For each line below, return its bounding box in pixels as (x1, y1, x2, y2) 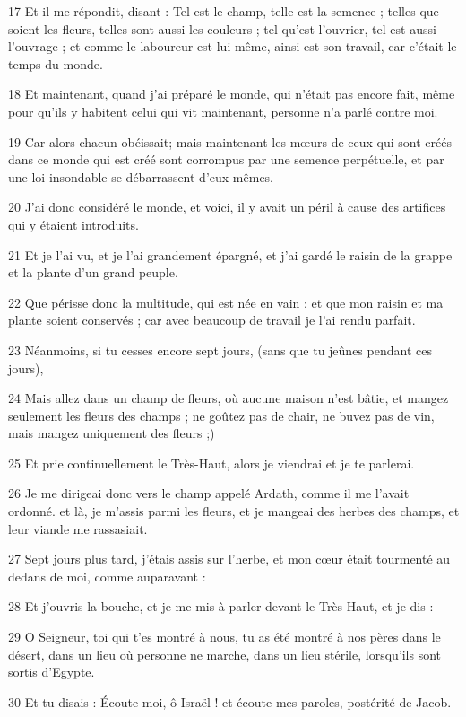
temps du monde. (8, 54, 103, 73)
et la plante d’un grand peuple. (8, 263, 178, 282)
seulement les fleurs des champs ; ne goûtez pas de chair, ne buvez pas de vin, (8, 406, 435, 424)
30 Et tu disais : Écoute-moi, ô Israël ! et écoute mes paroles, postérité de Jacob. (8, 692, 452, 711)
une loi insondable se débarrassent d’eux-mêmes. (8, 167, 274, 186)
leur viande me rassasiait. (8, 519, 148, 538)
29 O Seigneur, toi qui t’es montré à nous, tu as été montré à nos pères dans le (8, 627, 441, 646)
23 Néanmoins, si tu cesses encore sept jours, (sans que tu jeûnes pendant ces (8, 340, 432, 359)
